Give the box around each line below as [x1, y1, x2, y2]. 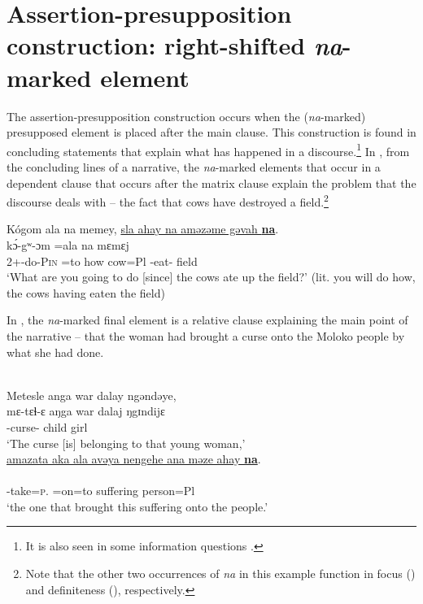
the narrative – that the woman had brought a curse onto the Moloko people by [7, 327, 405, 344]
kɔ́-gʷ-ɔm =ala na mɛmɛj [7, 236, 129, 253]
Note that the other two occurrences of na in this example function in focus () [25, 565, 416, 582]
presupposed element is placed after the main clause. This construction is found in [7, 124, 416, 141]
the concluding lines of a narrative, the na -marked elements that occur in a [7, 158, 381, 175]
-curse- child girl [7, 418, 88, 435]
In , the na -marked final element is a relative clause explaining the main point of [7, 311, 408, 328]
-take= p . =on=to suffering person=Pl [7, 482, 195, 499]
